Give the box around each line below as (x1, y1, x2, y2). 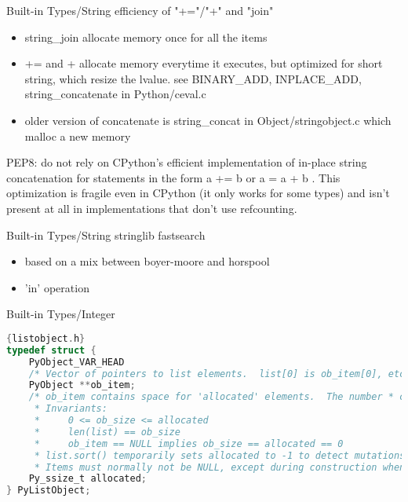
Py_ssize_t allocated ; (28, 473, 147, 485)
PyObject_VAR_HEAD (28, 356, 125, 368)
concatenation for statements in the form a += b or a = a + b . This (6, 169, 341, 185)
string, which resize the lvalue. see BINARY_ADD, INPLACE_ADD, (24, 70, 362, 86)
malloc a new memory (24, 127, 131, 144)
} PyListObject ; (6, 485, 91, 497)
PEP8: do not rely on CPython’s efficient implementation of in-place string (6, 154, 367, 170)
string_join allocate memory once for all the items (24, 28, 268, 45)
